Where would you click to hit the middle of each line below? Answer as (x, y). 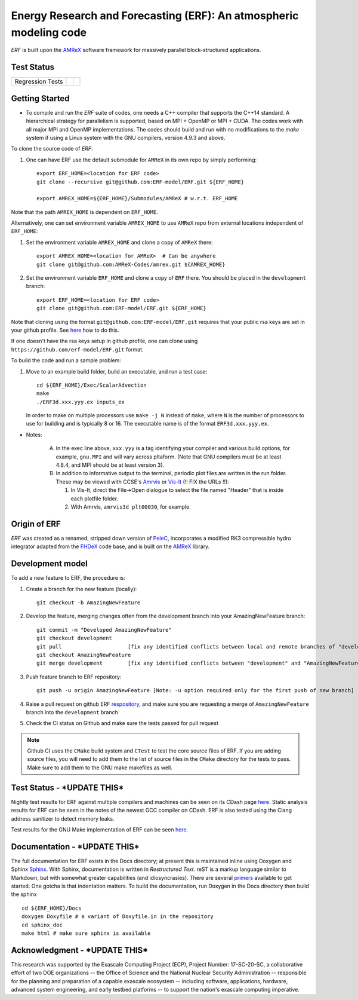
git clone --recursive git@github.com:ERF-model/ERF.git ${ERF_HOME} (141, 182)
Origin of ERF (36, 524)
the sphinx (24, 894)
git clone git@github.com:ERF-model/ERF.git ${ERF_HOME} (122, 308)
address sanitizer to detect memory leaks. (63, 818)
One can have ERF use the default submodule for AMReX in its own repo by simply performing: (141, 160)
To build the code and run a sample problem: (66, 360)
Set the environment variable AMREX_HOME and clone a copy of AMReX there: (119, 242)
